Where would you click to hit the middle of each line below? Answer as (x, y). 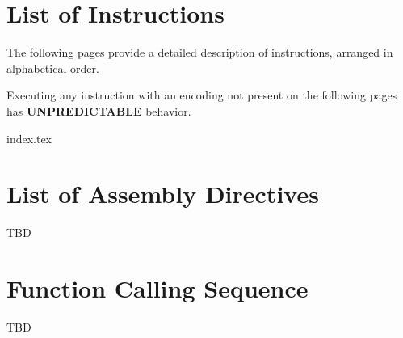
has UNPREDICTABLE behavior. (99, 110)
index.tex (29, 138)
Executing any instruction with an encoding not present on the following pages (202, 95)
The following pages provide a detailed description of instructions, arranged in (200, 52)
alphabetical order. (53, 68)
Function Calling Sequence (157, 288)
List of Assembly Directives (163, 194)
